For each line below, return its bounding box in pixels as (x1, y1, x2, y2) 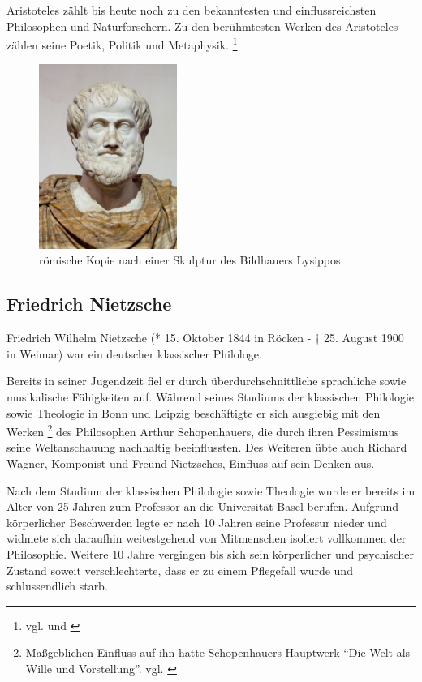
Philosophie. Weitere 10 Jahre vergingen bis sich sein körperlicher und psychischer (6, 545, 415, 562)
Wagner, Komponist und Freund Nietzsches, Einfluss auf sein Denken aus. (6, 454, 375, 471)
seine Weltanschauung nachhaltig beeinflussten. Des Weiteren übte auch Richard (6, 439, 407, 456)
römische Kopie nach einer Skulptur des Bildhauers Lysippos (39, 251, 341, 268)
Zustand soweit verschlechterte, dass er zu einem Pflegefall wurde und (6, 561, 353, 578)
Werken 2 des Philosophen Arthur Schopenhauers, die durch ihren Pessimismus (6, 421, 399, 440)
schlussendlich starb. (6, 577, 108, 594)
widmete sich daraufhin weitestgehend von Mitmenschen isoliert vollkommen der (6, 530, 407, 547)
